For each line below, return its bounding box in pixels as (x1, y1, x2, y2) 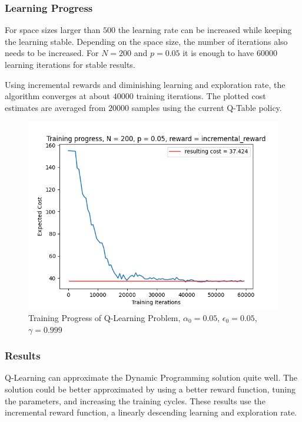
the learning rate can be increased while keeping (118, 24, 292, 36)
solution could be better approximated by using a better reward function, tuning (5, 382, 296, 395)
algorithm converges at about (5, 90, 111, 102)
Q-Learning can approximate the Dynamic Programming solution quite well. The (5, 371, 298, 384)
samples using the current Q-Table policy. (131, 101, 282, 113)
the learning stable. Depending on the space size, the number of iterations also (5, 35, 288, 47)
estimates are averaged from (5, 101, 106, 113)
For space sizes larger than (5, 24, 101, 36)
